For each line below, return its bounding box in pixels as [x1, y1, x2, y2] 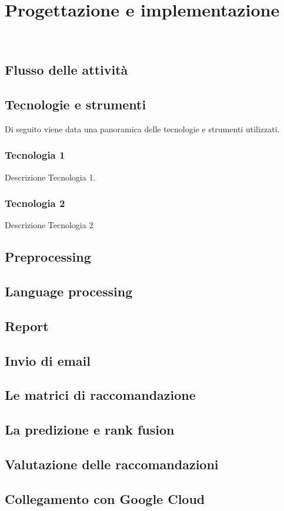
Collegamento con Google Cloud [5, 489, 205, 507]
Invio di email [5, 351, 91, 369]
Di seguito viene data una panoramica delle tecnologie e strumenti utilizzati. [5, 122, 280, 135]
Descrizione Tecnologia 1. [5, 171, 96, 183]
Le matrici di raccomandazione [5, 386, 196, 404]
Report [5, 316, 49, 335]
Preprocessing [5, 248, 91, 266]
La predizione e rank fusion [5, 420, 175, 439]
